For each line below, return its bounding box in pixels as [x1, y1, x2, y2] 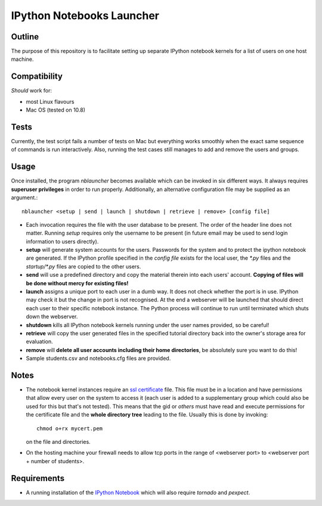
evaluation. [26, 338, 53, 345]
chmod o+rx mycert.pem [36, 425, 103, 432]
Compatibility [11, 72, 63, 82]
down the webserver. [26, 313, 78, 320]
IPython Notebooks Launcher [11, 9, 159, 22]
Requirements [11, 473, 65, 483]
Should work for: [11, 87, 52, 94]
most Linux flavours [26, 98, 75, 105]
